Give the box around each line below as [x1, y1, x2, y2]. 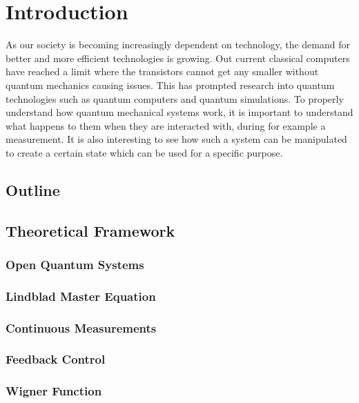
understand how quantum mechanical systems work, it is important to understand [6, 105, 353, 119]
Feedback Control [6, 351, 106, 368]
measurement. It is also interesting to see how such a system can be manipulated [6, 132, 347, 146]
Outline [6, 179, 60, 200]
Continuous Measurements [6, 319, 157, 336]
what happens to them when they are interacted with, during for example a [6, 118, 326, 132]
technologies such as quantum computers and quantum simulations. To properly [6, 91, 344, 106]
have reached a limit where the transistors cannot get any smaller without [6, 64, 319, 79]
